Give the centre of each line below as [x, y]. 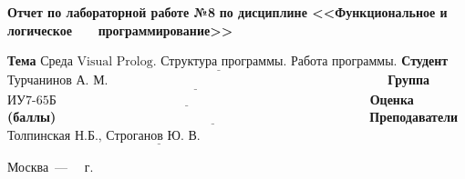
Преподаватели [414, 117]
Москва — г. [51, 167]
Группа [409, 80]
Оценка [392, 99]
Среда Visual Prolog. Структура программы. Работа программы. [219, 62]
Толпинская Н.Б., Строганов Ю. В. [104, 136]
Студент [425, 60]
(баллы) [32, 117]
